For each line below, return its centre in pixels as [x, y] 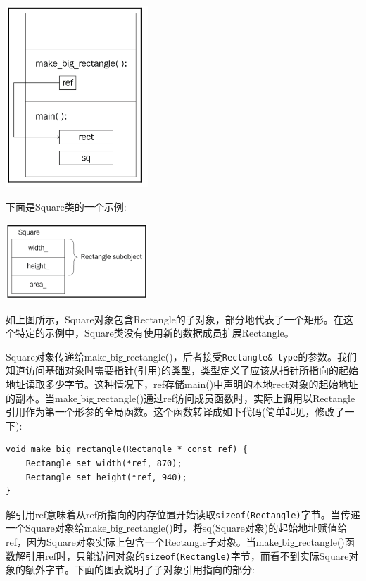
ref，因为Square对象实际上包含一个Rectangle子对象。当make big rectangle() [175, 542]
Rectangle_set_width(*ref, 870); [104, 464]
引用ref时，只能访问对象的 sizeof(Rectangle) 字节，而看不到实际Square [187, 555]
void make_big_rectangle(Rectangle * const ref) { [127, 450]
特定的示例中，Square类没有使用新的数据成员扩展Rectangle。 [154, 333]
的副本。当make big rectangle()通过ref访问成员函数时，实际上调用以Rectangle [181, 398]
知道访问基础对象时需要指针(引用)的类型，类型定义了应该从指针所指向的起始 [182, 370]
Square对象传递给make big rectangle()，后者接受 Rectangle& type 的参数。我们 [182, 356]
